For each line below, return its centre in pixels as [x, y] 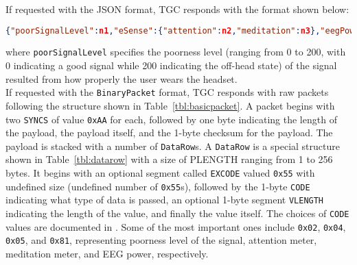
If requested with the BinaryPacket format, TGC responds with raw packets [167, 92]
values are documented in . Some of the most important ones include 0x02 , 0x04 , [176, 226]
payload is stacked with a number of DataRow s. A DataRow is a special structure [173, 146]
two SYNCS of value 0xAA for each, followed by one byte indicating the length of [171, 119]
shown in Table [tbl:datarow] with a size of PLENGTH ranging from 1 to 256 [169, 159]
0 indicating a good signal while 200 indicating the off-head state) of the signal [171, 65]
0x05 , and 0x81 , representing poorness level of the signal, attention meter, [161, 240]
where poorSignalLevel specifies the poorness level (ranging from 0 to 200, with [176, 52]
